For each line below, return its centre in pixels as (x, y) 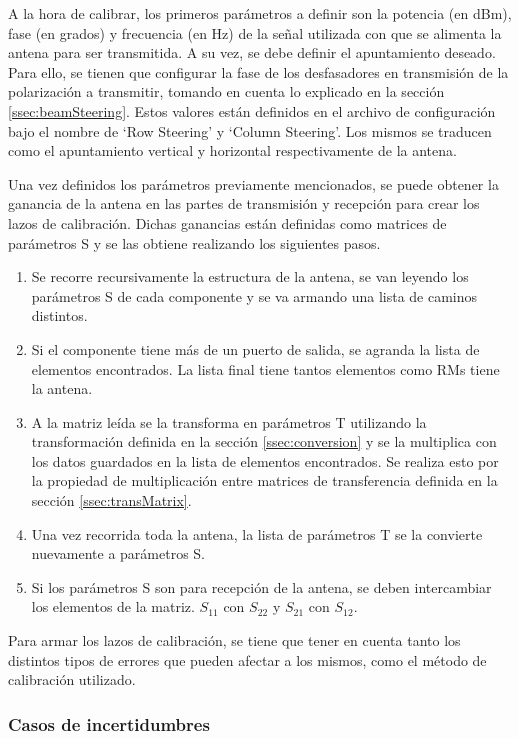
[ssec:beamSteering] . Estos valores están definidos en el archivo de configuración (252, 110)
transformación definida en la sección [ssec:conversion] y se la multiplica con (264, 441)
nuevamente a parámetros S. (118, 553)
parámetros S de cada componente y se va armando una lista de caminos (254, 295)
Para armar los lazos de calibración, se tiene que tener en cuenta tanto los (234, 640)
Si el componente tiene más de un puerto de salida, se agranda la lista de (255, 348)
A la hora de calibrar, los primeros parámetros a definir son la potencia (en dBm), (260, 13)
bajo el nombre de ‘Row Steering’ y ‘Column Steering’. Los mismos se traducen (250, 130)
